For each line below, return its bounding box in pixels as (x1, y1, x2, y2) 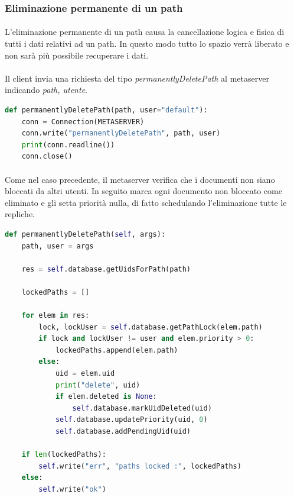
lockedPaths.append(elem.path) (55, 346, 178, 354)
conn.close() (21, 152, 73, 161)
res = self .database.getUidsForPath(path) (21, 264, 191, 273)
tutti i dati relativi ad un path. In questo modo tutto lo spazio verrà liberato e (5, 37, 289, 50)
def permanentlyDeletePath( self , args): (5, 230, 166, 238)
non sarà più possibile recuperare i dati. (5, 49, 149, 61)
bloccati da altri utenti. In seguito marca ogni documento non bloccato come (5, 185, 282, 197)
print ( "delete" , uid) (55, 380, 141, 389)
